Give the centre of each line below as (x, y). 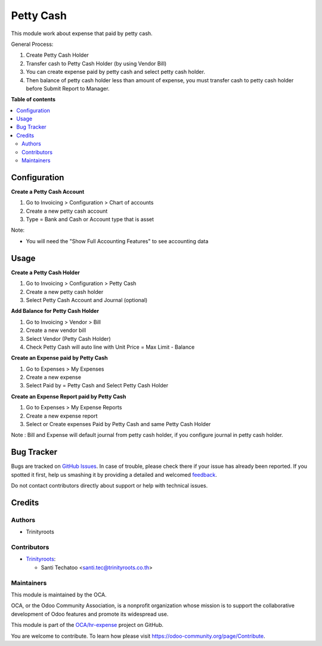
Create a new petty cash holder (65, 291)
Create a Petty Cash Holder (45, 272)
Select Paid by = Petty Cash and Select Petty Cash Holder (97, 386)
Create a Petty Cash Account (48, 191)
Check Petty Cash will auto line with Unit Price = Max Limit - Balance (110, 347)
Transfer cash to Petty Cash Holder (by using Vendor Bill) (96, 63)
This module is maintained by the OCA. (59, 594)
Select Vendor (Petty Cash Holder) (69, 338)
